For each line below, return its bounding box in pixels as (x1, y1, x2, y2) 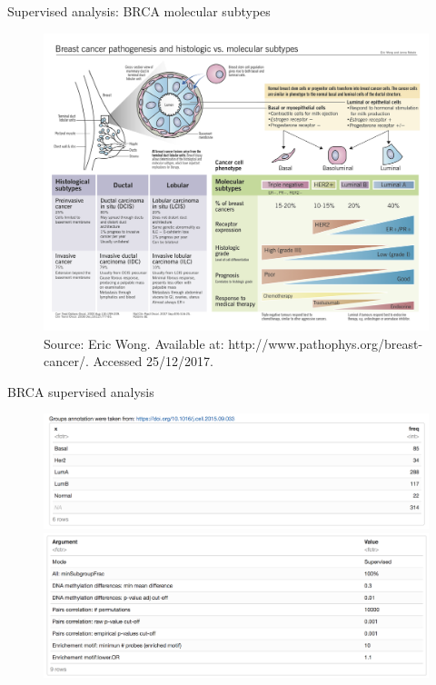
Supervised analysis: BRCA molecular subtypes (7, 2, 271, 20)
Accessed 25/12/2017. (93, 352, 213, 371)
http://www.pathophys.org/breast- (228, 333, 423, 352)
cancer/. (44, 352, 89, 371)
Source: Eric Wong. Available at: (44, 333, 224, 352)
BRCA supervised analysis (7, 382, 154, 401)
